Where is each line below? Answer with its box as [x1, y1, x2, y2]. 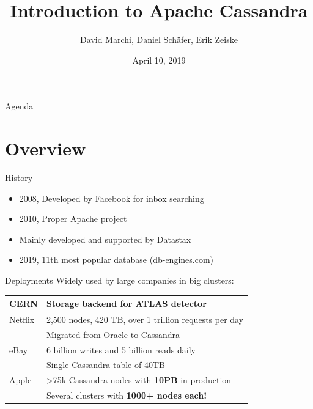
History [5, 171, 33, 184]
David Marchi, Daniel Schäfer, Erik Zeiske [80, 33, 238, 46]
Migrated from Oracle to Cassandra [46, 328, 180, 341]
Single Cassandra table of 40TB [46, 358, 165, 371]
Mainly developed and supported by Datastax [19, 232, 191, 245]
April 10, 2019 [132, 53, 186, 66]
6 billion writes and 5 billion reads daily [46, 343, 196, 356]
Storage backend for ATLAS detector [46, 297, 207, 310]
